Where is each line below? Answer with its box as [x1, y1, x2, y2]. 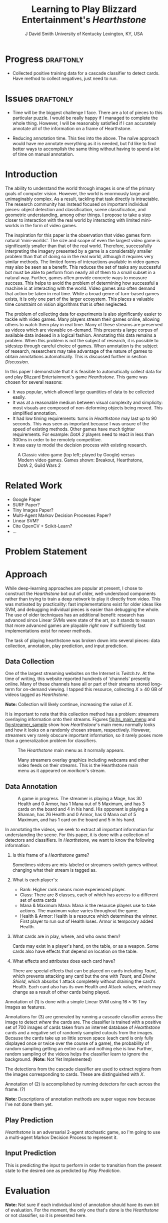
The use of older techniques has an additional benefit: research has [5, 611, 144, 618]
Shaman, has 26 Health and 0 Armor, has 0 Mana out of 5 [17, 812, 136, 818]
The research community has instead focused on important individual [5, 201, 148, 207]
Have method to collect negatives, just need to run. [12, 75, 118, 81]
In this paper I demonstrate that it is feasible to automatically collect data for [5, 368, 162, 374]
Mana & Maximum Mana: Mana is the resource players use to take [19, 902, 156, 909]
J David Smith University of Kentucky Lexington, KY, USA [24, 31, 143, 37]
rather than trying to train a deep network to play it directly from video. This [5, 595, 161, 601]
